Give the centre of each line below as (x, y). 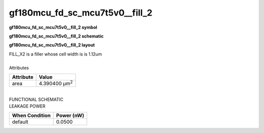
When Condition (31, 115)
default (20, 122)
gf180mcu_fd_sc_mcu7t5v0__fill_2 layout (52, 45)
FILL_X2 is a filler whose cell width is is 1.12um (55, 54)
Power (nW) (70, 115)
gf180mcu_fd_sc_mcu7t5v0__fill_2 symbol (53, 27)
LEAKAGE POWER (27, 106)
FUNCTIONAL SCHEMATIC (36, 99)
